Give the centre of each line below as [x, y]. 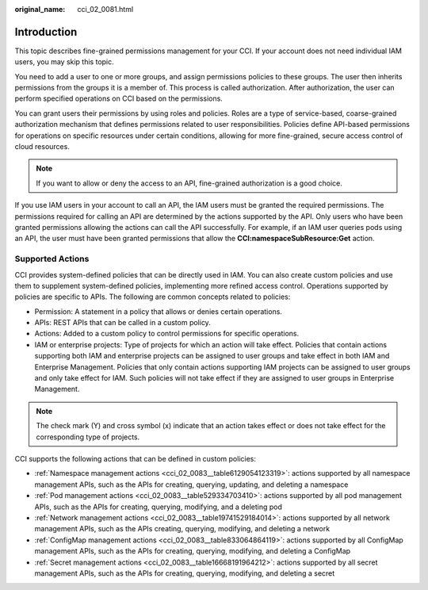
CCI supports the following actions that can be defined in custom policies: [136, 458]
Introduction [46, 32]
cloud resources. [42, 147]
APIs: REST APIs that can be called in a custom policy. [123, 323]
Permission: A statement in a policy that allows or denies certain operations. [159, 311]
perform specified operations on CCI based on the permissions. [119, 98]
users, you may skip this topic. [64, 62]
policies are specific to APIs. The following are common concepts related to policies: [153, 297]
